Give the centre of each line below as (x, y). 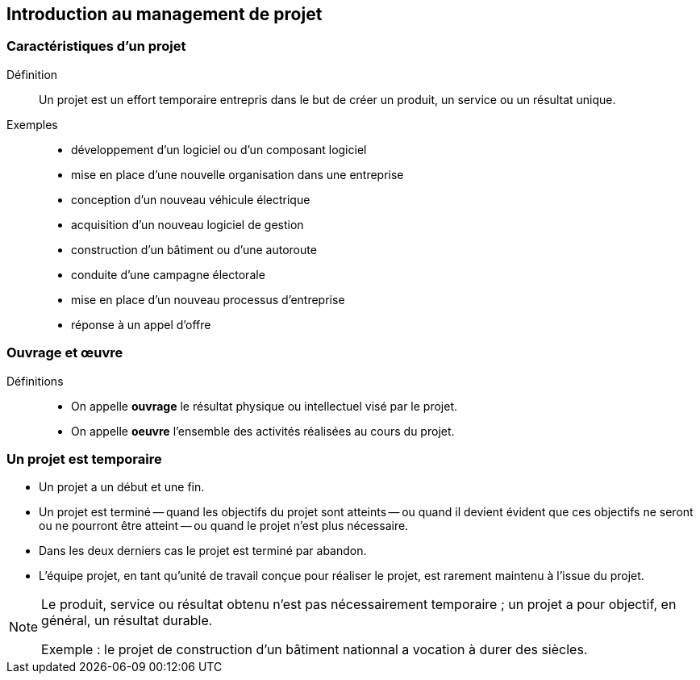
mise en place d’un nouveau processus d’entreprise (208, 299)
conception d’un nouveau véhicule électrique (191, 199)
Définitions (35, 381)
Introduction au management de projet (165, 14)
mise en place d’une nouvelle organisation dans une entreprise (237, 174)
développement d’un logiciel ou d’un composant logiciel (219, 149)
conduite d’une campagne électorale (168, 274)
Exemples (32, 124)
